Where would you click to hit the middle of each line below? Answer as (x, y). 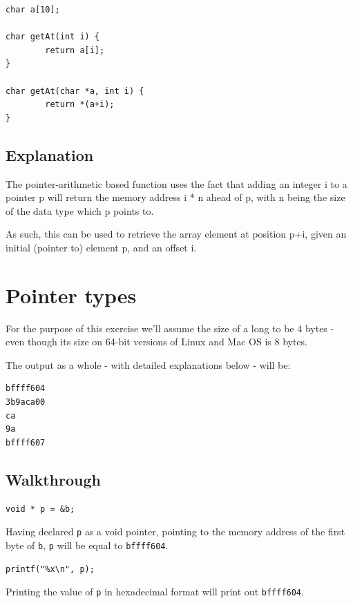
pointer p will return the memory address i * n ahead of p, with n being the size (175, 197)
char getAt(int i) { (53, 37)
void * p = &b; (40, 509)
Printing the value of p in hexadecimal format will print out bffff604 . (155, 592)
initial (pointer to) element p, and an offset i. (101, 247)
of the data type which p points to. (80, 210)
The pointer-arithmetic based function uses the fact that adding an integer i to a (176, 183)
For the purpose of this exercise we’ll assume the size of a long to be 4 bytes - (170, 328)
